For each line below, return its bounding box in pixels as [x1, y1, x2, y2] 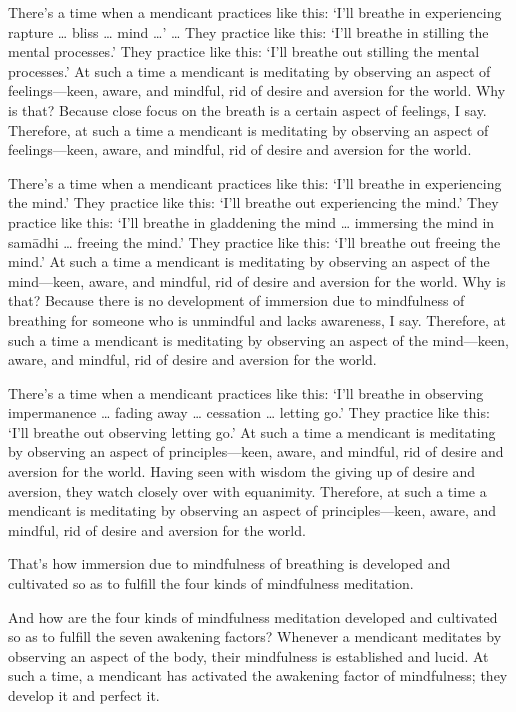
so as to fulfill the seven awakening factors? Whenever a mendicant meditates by [8, 626, 502, 647]
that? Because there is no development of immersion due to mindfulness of [8, 290, 465, 311]
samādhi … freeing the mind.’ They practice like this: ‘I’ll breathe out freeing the [8, 231, 501, 252]
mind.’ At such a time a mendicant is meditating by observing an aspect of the [8, 251, 490, 272]
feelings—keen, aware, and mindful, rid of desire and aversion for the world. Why [8, 80, 506, 101]
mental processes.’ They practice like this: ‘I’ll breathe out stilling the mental [8, 41, 480, 62]
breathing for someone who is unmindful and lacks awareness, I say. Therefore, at [8, 309, 507, 330]
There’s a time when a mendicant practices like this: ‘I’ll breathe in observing [8, 382, 484, 403]
